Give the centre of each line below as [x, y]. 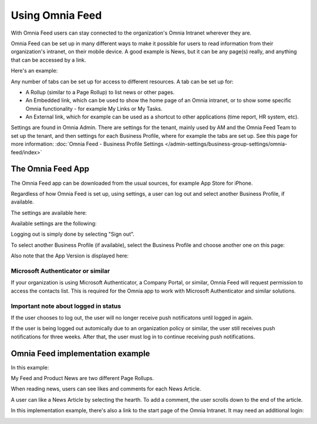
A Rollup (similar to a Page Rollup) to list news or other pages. [100, 92]
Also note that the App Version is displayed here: [70, 256]
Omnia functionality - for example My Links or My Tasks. [94, 108]
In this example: [30, 367]
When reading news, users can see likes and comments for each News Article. [106, 389]
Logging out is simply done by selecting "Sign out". [73, 234]
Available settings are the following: [54, 223]
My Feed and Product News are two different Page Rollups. [82, 378]
